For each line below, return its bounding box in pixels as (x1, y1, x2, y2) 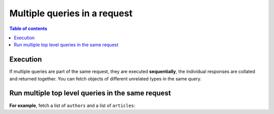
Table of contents (9, 25, 48, 32)
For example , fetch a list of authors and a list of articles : (9, 102, 135, 108)
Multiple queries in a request (9, 8, 133, 19)
